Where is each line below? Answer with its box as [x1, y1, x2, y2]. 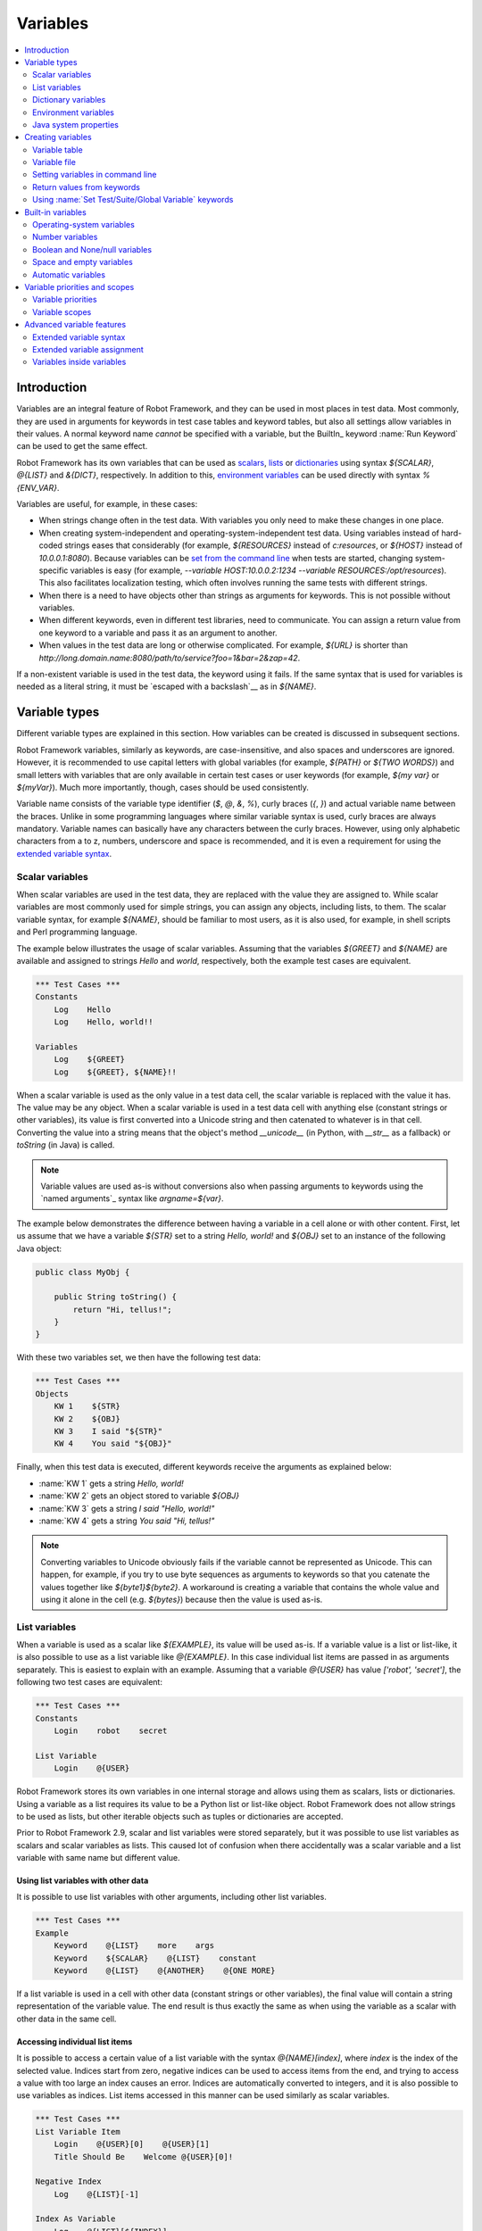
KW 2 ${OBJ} [54, 1414, 120, 1423]
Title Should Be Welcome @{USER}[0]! [54, 2152, 234, 2161]
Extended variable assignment [32, 344, 145, 354]
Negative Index [35, 2177, 102, 2186]
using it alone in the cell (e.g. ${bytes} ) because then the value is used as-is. [40, 1594, 323, 1605]
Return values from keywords [32, 181, 140, 192]
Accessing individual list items [16, 2036, 133, 2047]
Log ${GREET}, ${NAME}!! [54, 1066, 178, 1077]
